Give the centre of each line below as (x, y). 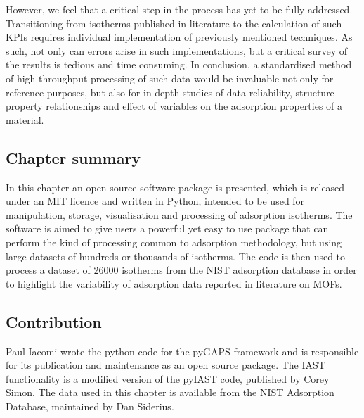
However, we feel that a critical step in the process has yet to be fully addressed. (179, 9)
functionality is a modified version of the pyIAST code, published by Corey (168, 378)
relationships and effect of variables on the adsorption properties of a (194, 106)
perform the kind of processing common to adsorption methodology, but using (174, 242)
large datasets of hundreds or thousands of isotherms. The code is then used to (176, 256)
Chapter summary (73, 157)
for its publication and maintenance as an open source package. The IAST (165, 365)
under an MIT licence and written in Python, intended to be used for (155, 201)
